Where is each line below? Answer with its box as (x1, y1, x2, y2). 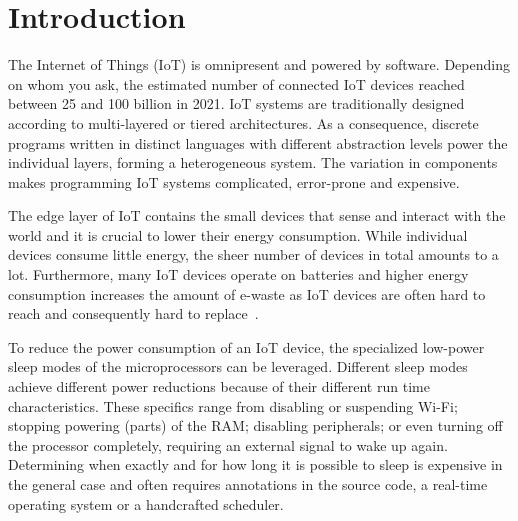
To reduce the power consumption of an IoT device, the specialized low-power (8, 336, 485, 357)
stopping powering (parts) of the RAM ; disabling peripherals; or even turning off (8, 415, 503, 436)
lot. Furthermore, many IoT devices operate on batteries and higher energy (8, 264, 469, 285)
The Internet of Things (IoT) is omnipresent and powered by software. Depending (8, 54, 510, 75)
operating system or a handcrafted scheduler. (8, 493, 284, 514)
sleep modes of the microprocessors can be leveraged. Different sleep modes (8, 356, 468, 377)
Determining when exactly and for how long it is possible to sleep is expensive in (8, 454, 503, 475)
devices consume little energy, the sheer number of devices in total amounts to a (8, 244, 499, 265)
